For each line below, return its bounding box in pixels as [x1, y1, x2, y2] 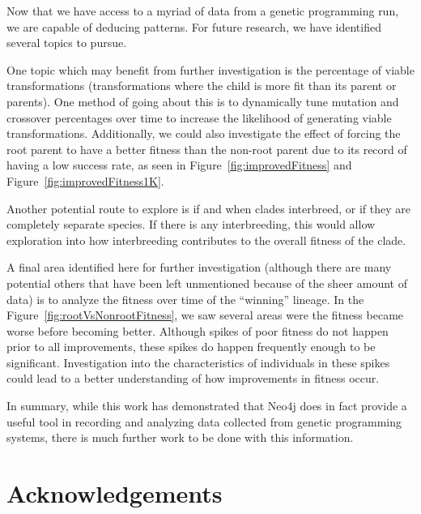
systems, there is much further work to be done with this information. [6, 429, 354, 446]
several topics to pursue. [6, 34, 127, 51]
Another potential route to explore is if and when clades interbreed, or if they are [6, 199, 410, 216]
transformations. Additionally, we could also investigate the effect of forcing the [6, 125, 401, 142]
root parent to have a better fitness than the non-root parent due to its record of [6, 140, 407, 157]
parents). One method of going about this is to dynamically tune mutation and [6, 92, 399, 109]
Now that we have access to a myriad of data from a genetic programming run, [6, 2, 399, 19]
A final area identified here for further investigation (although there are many [6, 259, 392, 276]
